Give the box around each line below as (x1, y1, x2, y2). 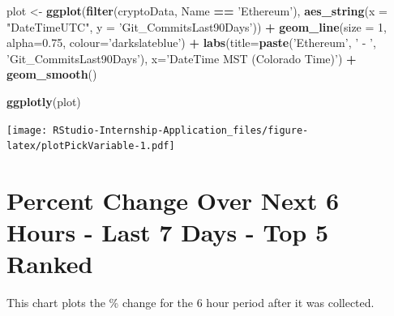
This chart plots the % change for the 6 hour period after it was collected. (6, 294, 375, 311)
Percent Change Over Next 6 (6, 184, 340, 217)
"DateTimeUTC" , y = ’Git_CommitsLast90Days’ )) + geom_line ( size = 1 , (6, 18, 387, 35)
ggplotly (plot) (6, 92, 81, 109)
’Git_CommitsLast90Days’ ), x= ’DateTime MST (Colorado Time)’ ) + (6, 49, 357, 66)
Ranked (6, 247, 93, 280)
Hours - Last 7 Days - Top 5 (6, 216, 329, 249)
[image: (6, 124, 48, 136)
